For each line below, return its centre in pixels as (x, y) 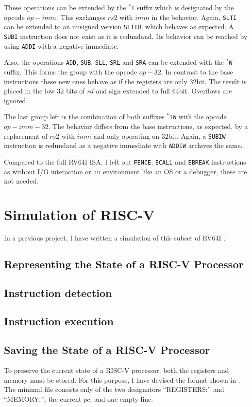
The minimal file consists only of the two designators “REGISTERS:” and (114, 389)
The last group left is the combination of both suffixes (84, 117)
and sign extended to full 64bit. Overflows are (164, 91)
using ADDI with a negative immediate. (61, 46)
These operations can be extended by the (65, 7)
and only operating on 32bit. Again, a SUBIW (160, 136)
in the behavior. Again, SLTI (194, 17)
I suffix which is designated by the (183, 7)
